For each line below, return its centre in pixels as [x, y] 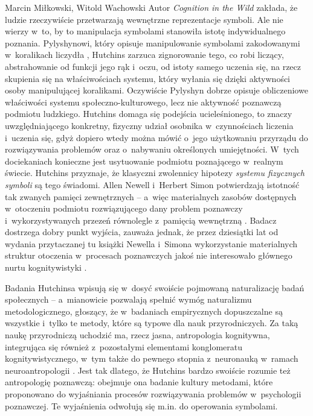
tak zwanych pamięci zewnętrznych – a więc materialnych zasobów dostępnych [151, 196]
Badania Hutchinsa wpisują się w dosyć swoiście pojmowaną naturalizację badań [155, 287]
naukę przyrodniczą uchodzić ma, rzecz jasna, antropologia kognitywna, [137, 335]
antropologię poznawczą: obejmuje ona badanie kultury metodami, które [139, 382]
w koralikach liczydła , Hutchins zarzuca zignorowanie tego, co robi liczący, [144, 55]
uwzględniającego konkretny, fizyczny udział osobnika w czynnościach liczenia [149, 125]
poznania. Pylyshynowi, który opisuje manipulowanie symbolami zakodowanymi [153, 43]
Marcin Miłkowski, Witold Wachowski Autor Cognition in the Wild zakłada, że [151, 7]
